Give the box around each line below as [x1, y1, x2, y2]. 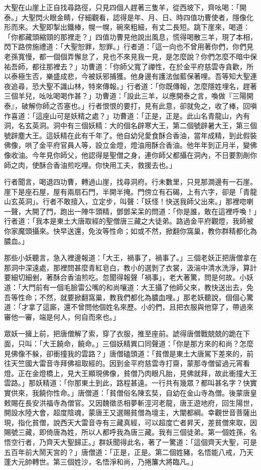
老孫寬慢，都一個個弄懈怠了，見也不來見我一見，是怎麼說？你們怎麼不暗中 [4, 51, 250, 61]
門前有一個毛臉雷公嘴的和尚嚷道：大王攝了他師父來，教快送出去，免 [28, 282, 253, 293]
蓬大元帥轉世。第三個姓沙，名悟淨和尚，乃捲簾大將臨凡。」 [4, 456, 197, 467]
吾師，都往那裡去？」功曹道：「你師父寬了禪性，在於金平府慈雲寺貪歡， [11, 61, 246, 71]
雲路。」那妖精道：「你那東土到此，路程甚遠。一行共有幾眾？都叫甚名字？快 [4, 378, 250, 388]
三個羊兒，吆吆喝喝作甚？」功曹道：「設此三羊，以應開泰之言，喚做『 [4, 90, 232, 101]
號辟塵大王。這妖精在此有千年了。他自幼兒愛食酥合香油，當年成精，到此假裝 [4, 130, 257, 140]
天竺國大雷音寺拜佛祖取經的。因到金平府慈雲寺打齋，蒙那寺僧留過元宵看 [11, 358, 250, 368]
